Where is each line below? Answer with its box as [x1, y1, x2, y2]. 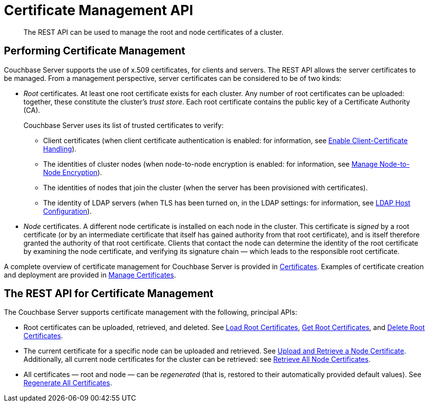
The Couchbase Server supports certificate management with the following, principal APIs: [4, 308, 297, 317]
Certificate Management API [4, 2, 193, 19]
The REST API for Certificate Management [4, 287, 214, 300]
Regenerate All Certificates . [24, 379, 112, 387]
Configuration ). [43, 206, 92, 215]
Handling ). [43, 144, 76, 153]
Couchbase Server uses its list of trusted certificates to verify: [24, 121, 224, 129]
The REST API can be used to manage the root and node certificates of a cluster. [24, 27, 284, 36]
